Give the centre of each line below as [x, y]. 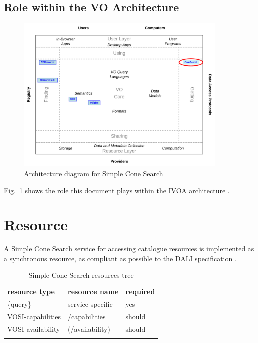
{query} [20, 304]
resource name [93, 292]
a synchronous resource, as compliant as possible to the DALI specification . [120, 258]
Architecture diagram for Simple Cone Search [94, 173]
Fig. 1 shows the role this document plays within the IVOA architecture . [117, 190]
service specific [90, 304]
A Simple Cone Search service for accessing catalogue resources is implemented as [129, 249]
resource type [31, 292]
